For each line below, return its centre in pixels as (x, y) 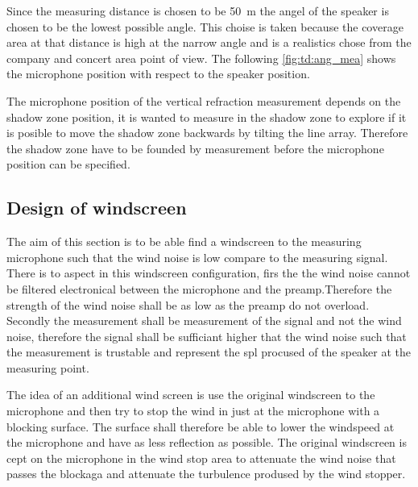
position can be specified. (68, 164)
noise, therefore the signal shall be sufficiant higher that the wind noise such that (207, 336)
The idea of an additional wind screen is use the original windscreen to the (191, 395)
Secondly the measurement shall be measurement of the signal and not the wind (204, 321)
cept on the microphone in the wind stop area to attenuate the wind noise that (201, 458)
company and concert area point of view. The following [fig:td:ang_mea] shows (201, 58)
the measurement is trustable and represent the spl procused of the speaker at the (209, 352)
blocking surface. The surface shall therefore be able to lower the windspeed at (201, 426)
